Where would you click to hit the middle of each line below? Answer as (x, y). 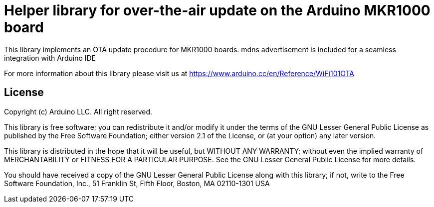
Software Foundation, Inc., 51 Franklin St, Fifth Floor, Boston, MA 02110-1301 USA (137, 183)
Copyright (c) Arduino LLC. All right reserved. (78, 111)
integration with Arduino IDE (50, 58)
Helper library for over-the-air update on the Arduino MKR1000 (217, 10)
